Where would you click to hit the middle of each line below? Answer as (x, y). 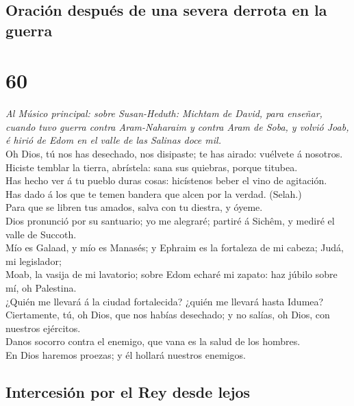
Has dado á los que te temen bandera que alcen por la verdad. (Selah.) (154, 193)
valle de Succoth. (41, 234)
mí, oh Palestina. (41, 288)
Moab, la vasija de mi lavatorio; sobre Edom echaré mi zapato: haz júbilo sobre (172, 274)
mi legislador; (34, 261)
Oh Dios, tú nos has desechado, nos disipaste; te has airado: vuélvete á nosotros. (174, 154)
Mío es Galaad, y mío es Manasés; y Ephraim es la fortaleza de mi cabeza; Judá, (175, 248)
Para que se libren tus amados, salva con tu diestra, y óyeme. (134, 207)
